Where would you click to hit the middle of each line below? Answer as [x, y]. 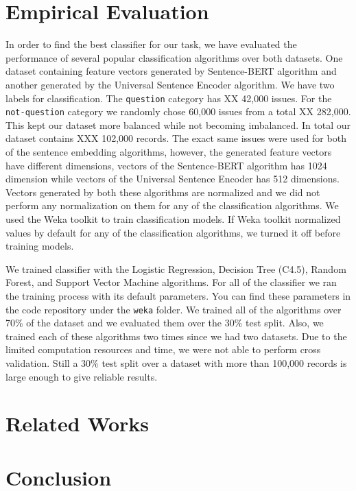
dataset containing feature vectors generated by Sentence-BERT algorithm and [171, 71]
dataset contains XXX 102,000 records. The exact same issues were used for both [176, 138]
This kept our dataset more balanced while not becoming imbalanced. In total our [178, 124]
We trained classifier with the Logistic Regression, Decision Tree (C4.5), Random [176, 268]
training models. [40, 246]
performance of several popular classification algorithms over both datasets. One [174, 57]
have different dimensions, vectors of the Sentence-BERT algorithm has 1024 [166, 165]
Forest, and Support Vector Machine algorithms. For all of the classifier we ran [171, 282]
